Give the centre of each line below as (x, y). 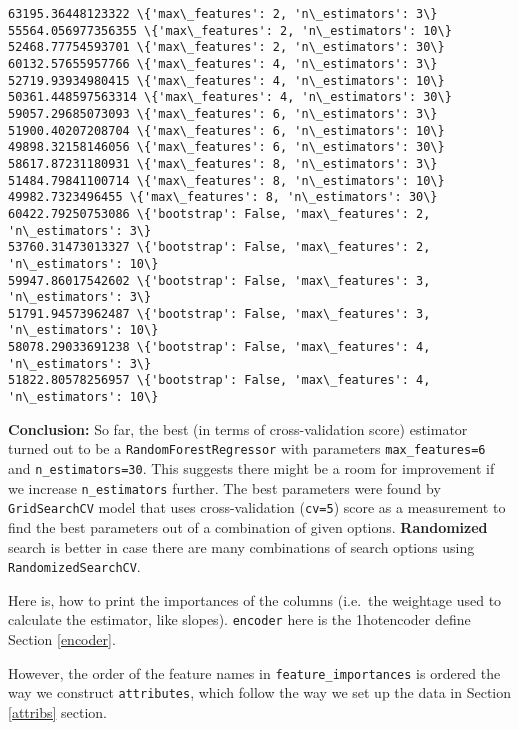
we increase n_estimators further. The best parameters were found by (224, 487)
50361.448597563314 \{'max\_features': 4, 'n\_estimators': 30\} (230, 97)
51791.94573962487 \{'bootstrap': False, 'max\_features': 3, (219, 313)
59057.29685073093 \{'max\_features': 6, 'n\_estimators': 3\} (223, 113)
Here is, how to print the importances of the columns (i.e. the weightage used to (255, 599)
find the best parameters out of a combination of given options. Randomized (248, 526)
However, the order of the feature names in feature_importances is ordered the (254, 672)
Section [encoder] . (62, 639)
